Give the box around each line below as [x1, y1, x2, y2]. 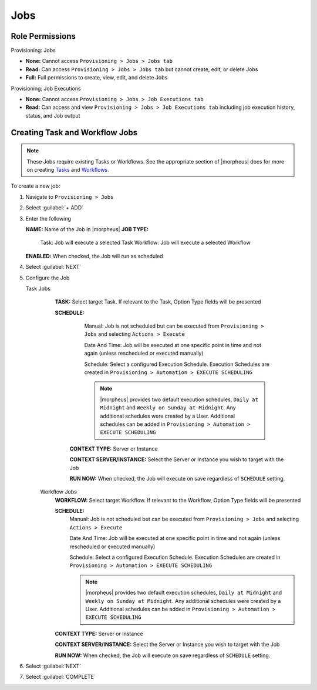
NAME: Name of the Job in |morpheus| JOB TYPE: [25, 225, 149, 232]
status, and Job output [25, 112, 80, 119]
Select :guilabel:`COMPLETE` [25, 674, 96, 681]
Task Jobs [25, 285, 51, 292]
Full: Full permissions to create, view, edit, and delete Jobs [25, 74, 168, 81]
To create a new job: [11, 182, 60, 189]
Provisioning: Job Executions [11, 85, 82, 92]
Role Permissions [11, 31, 76, 41]
